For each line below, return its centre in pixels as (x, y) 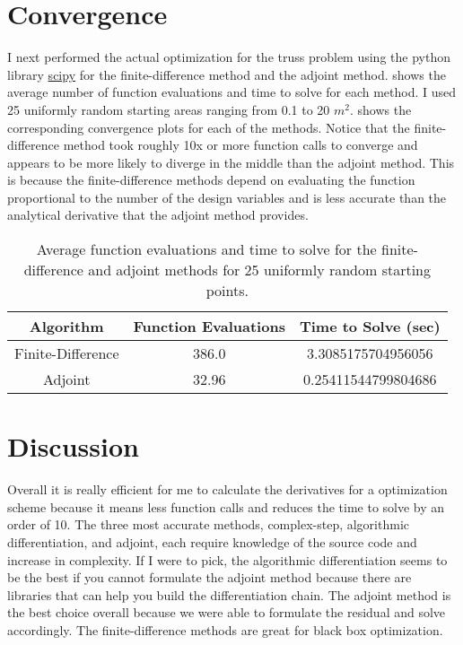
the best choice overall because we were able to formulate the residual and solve (227, 612)
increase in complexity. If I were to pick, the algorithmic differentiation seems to (227, 559)
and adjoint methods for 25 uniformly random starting (260, 270)
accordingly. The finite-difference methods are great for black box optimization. (225, 629)
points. (227, 291)
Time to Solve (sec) (370, 327)
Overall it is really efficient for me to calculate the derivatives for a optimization (227, 489)
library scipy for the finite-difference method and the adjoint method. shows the (227, 74)
